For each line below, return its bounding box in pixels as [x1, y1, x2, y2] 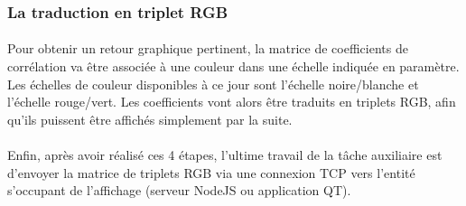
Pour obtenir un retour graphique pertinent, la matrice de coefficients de [7, 39, 408, 58]
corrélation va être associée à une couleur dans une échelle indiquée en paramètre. [7, 57, 460, 76]
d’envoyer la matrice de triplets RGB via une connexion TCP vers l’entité [7, 163, 415, 182]
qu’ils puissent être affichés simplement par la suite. [7, 109, 293, 128]
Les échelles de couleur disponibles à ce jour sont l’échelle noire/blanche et [7, 74, 419, 93]
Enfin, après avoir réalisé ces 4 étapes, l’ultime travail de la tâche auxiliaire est [7, 145, 443, 164]
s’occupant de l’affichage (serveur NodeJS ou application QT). [7, 181, 351, 200]
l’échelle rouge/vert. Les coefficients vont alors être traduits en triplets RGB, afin [7, 92, 456, 111]
